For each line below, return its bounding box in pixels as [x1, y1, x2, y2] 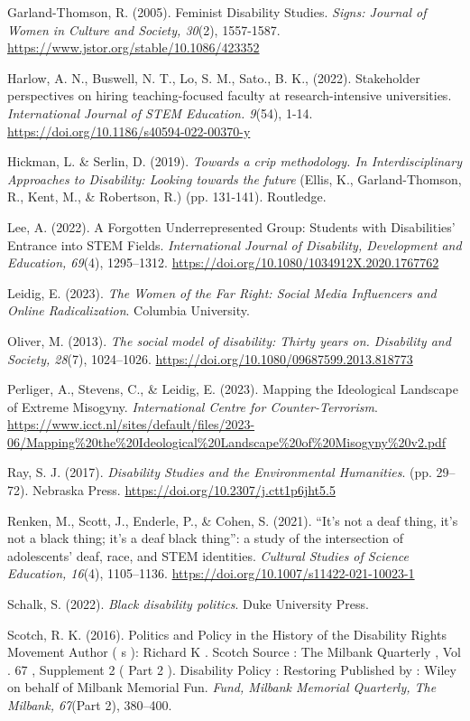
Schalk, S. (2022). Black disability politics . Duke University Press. [7, 595, 369, 613]
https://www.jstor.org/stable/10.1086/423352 [7, 38, 260, 57]
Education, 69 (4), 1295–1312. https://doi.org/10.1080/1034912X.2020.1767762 [7, 253, 439, 272]
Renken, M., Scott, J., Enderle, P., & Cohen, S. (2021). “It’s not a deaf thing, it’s [7, 510, 458, 529]
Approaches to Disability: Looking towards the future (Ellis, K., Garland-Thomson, [7, 169, 462, 188]
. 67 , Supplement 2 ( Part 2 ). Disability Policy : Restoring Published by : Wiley [7, 660, 456, 679]
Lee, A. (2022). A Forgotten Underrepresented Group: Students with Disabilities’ [7, 217, 456, 236]
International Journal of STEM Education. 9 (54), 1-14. [7, 103, 313, 122]
